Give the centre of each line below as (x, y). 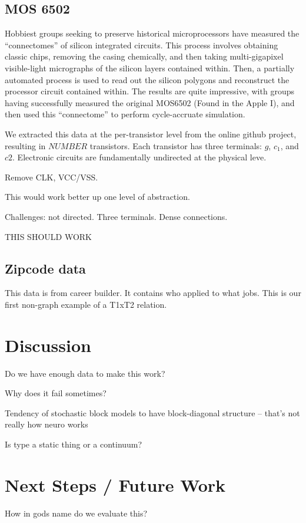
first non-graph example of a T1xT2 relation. (86, 304)
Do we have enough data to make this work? (85, 373)
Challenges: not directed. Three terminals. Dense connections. (116, 216)
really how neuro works (46, 424)
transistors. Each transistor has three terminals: (176, 145)
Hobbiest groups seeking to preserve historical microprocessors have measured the (152, 33)
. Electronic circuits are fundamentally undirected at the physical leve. (139, 157)
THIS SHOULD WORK (48, 236)
